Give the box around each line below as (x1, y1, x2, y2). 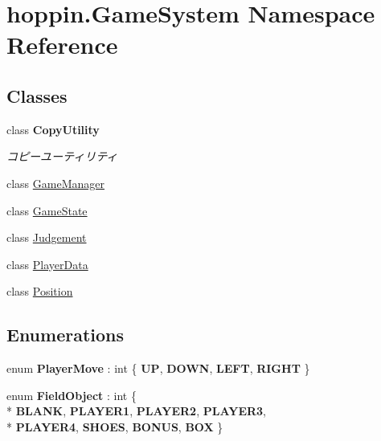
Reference (6, 28, 118, 61)
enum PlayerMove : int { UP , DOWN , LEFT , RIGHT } (6, 360, 310, 377)
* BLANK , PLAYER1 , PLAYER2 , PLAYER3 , (6, 402, 267, 419)
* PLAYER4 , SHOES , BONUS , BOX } (6, 418, 223, 435)
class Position (6, 283, 73, 300)
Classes (6, 83, 68, 108)
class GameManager (6, 174, 105, 191)
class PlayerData (6, 255, 88, 272)
